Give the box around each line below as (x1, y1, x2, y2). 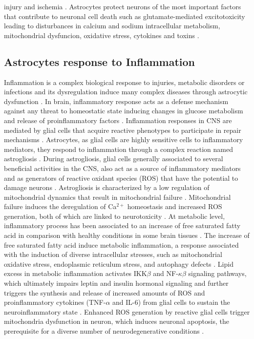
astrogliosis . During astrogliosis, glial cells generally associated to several (4, 153, 223, 164)
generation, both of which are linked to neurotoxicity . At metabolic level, (4, 211, 225, 221)
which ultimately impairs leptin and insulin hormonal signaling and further (4, 278, 229, 288)
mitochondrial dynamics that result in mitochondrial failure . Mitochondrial (4, 191, 231, 202)
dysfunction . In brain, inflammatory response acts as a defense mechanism (4, 96, 229, 106)
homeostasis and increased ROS (127, 201, 222, 212)
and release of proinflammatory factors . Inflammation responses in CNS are (4, 115, 232, 125)
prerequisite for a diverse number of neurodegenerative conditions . (4, 326, 204, 336)
